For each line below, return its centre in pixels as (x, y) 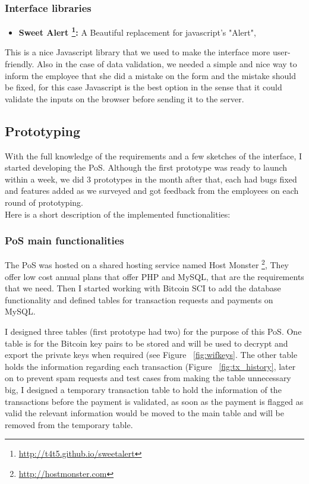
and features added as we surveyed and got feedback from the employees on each (152, 191)
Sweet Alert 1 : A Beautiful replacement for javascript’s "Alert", (137, 31)
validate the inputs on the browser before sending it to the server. (124, 98)
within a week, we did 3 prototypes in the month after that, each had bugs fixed (151, 179)
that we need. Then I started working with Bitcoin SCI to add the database (143, 288)
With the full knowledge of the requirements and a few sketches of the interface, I (154, 155)
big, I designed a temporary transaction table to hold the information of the (143, 390)
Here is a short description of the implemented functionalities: (118, 214)
